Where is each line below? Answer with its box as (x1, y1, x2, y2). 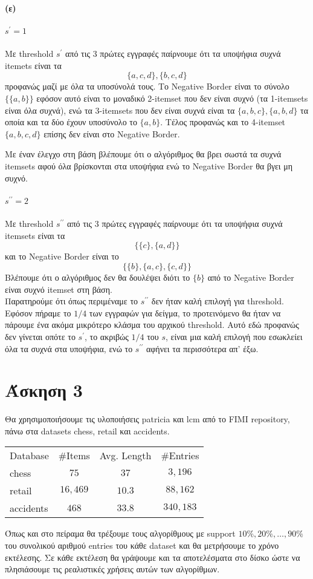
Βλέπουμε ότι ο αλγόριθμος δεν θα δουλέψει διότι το (5, 271, 190, 283)
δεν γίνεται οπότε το (5, 330, 76, 342)
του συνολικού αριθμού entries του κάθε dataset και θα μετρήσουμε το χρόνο (5, 539, 279, 552)
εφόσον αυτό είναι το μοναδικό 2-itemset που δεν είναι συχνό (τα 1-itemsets (36, 92, 308, 105)
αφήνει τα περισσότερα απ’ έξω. (146, 342, 259, 355)
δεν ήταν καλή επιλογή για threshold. (151, 295, 284, 307)
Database (10, 448, 49, 463)
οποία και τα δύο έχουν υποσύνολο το (5, 116, 137, 128)
